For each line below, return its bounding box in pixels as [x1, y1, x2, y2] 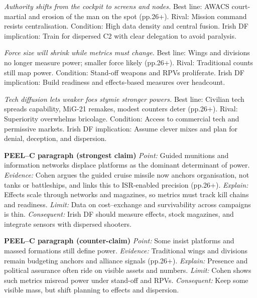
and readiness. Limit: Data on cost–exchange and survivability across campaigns [4, 199, 251, 209]
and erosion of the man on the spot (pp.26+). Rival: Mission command [29, 11, 247, 21]
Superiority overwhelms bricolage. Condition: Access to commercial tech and [4, 113, 239, 123]
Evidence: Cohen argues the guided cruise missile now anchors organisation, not [4, 169, 249, 180]
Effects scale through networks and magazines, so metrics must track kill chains [4, 189, 249, 200]
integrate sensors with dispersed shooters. [4, 218, 132, 229]
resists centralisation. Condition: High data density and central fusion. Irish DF [4, 21, 248, 31]
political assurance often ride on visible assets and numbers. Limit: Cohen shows [4, 265, 251, 275]
